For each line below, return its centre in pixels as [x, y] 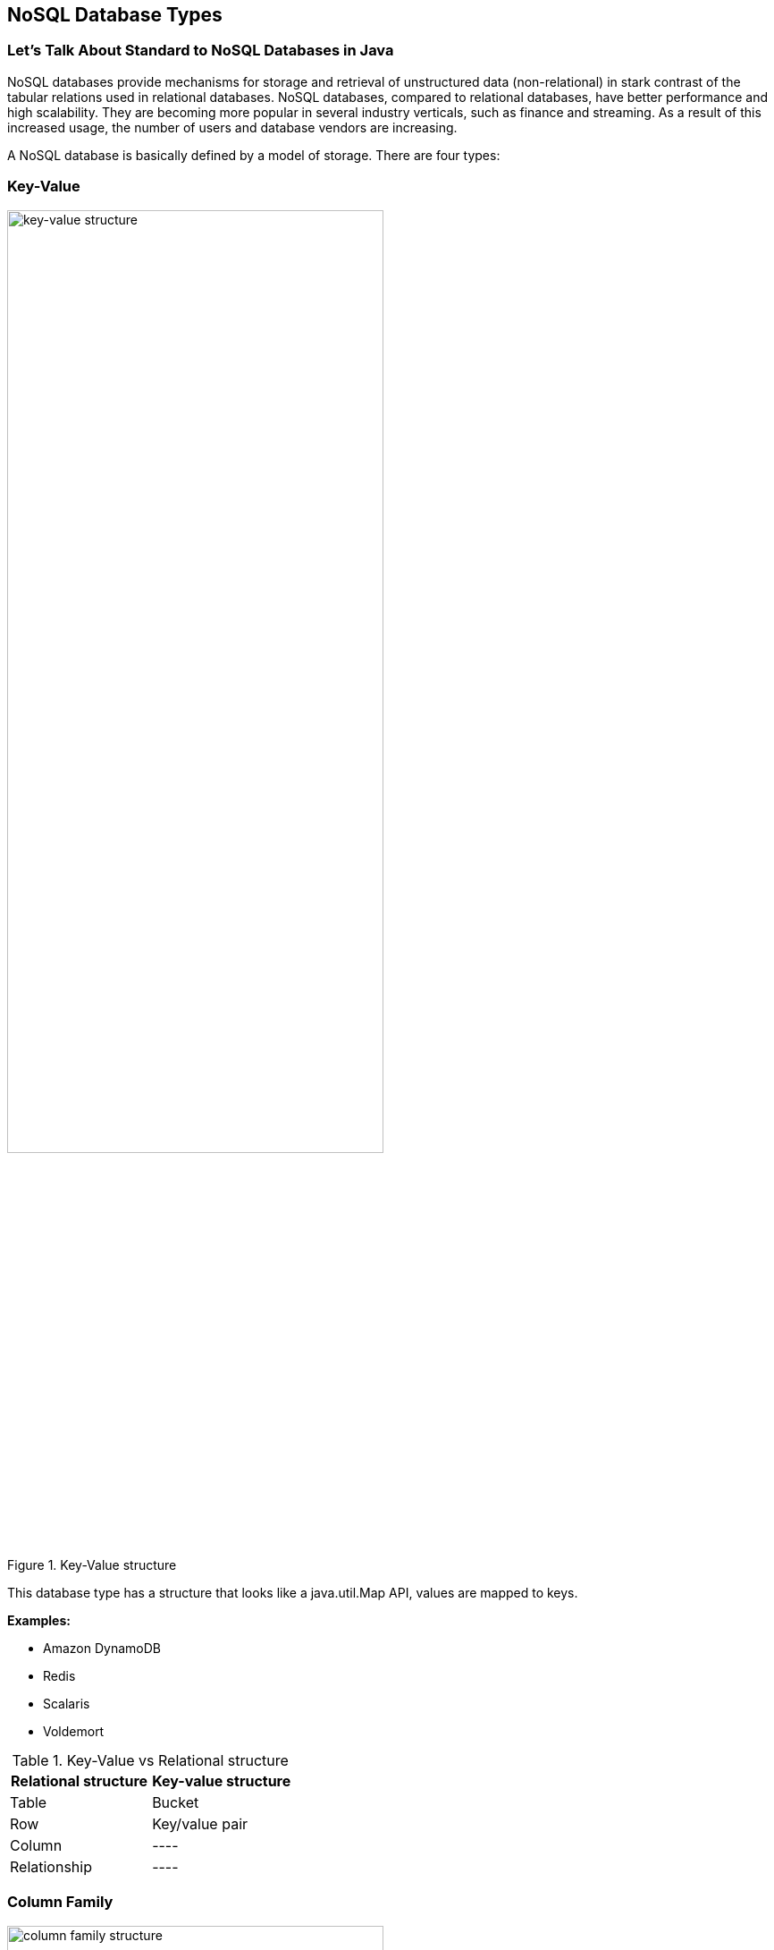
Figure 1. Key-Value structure [92, 1564]
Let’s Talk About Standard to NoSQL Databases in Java [201, 51]
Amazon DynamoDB [102, 1648]
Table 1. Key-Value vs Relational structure [150, 1760]
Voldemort [74, 1731]
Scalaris [67, 1703]
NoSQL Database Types [115, 15]
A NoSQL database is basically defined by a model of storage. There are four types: [254, 155]
